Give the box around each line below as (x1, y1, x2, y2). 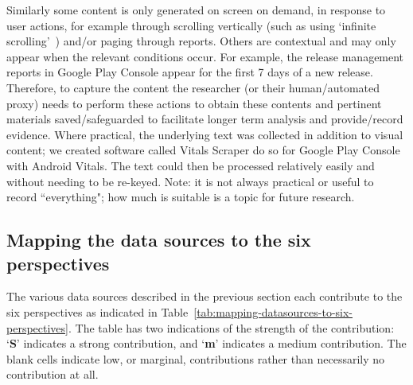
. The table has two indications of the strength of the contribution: (68, 319, 395, 336)
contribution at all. (6, 366, 99, 383)
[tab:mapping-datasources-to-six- (193, 303, 353, 320)
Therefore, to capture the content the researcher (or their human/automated (6, 79, 380, 95)
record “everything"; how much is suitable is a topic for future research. (6, 189, 355, 205)
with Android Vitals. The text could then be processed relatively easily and (6, 157, 375, 173)
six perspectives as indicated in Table (6, 303, 189, 320)
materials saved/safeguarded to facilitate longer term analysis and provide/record (6, 111, 403, 127)
